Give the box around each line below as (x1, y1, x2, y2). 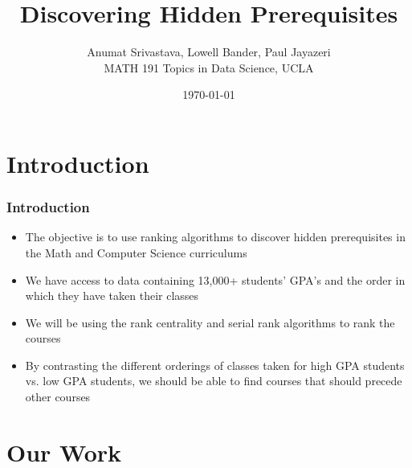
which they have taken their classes (25, 287, 199, 304)
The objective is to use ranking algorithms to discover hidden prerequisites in (25, 228, 406, 245)
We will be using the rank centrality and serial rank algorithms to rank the (25, 314, 395, 330)
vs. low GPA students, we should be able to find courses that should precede (25, 372, 402, 389)
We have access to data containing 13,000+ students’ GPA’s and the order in (25, 271, 406, 288)
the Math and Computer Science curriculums (25, 244, 247, 261)
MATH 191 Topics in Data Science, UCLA (104, 59, 314, 76)
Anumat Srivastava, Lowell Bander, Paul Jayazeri (87, 43, 331, 60)
